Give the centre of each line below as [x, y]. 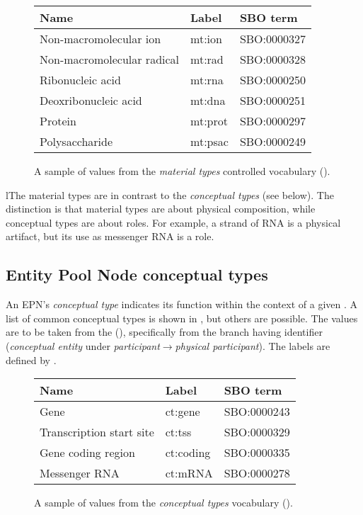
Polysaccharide [76, 141]
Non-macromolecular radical [110, 59]
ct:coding [188, 453]
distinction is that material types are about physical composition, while [161, 209]
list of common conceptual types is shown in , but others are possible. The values [182, 318]
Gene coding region [87, 453]
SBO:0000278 [257, 473]
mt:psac [209, 141]
